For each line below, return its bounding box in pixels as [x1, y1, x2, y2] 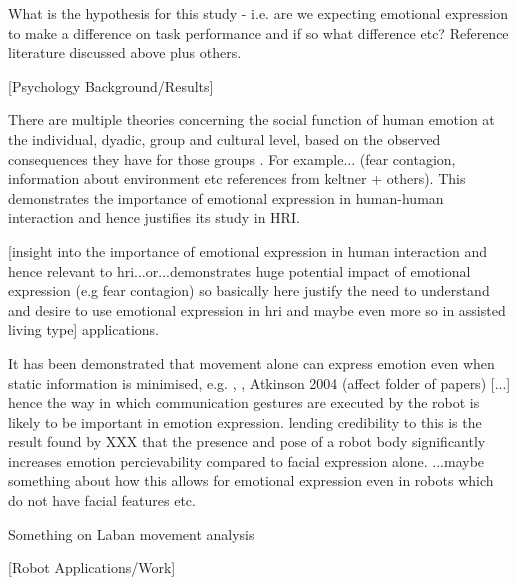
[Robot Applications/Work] [8, 557, 176, 578]
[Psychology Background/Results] [8, 75, 214, 96]
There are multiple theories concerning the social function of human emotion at [8, 109, 495, 130]
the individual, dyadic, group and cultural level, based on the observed [8, 128, 441, 149]
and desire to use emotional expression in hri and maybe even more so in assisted [8, 299, 506, 320]
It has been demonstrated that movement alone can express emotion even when [8, 352, 495, 373]
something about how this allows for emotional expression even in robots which [8, 470, 494, 491]
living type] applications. [8, 319, 160, 340]
